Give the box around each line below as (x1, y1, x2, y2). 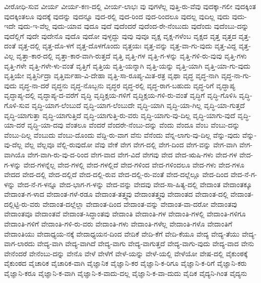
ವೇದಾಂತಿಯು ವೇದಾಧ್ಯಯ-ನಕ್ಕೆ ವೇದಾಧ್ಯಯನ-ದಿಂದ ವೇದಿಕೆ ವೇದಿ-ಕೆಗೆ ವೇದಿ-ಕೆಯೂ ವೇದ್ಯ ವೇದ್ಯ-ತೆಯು (4, 228, 240, 239)
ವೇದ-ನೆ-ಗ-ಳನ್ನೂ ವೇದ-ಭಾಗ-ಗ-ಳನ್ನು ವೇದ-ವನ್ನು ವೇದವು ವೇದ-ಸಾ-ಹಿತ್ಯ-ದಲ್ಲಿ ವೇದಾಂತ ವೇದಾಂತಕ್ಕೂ (17, 179, 252, 189)
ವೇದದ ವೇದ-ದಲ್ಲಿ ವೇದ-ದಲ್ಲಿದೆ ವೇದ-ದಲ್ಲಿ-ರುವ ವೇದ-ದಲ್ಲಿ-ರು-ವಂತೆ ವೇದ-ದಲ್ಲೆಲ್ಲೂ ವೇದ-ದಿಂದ (4, 169, 229, 180)
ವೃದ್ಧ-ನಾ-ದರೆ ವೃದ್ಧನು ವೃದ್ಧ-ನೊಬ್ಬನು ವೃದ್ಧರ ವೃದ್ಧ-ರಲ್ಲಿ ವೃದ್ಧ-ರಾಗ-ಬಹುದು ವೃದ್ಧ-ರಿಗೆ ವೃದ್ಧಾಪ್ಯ (19, 80, 235, 90)
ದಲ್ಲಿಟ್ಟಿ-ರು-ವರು (4, 198, 40, 209)
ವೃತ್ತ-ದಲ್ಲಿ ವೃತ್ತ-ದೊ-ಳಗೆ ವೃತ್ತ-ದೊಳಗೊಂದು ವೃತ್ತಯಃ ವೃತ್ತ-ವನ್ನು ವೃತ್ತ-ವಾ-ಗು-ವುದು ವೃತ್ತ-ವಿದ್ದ (18, 40, 237, 51)
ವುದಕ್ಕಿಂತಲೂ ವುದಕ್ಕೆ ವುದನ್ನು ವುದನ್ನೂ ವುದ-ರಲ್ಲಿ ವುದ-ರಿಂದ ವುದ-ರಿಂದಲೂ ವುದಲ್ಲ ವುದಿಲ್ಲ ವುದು (4, 11, 230, 21)
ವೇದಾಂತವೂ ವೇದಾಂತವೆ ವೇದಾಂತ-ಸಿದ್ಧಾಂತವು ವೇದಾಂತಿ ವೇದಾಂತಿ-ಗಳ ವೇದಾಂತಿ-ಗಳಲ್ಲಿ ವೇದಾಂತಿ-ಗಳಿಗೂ (4, 208, 246, 219)
